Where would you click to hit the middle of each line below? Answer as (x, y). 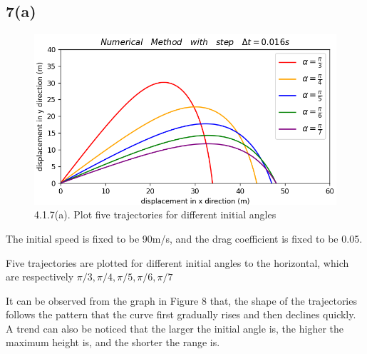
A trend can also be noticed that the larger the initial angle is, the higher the (175, 328)
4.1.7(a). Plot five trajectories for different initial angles (155, 214)
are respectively (40, 277)
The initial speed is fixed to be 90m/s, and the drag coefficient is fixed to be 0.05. (184, 238)
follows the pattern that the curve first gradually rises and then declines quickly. (181, 314)
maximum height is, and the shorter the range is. (113, 342)
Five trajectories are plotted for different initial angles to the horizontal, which (177, 262)
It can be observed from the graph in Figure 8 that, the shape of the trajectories (181, 300)
